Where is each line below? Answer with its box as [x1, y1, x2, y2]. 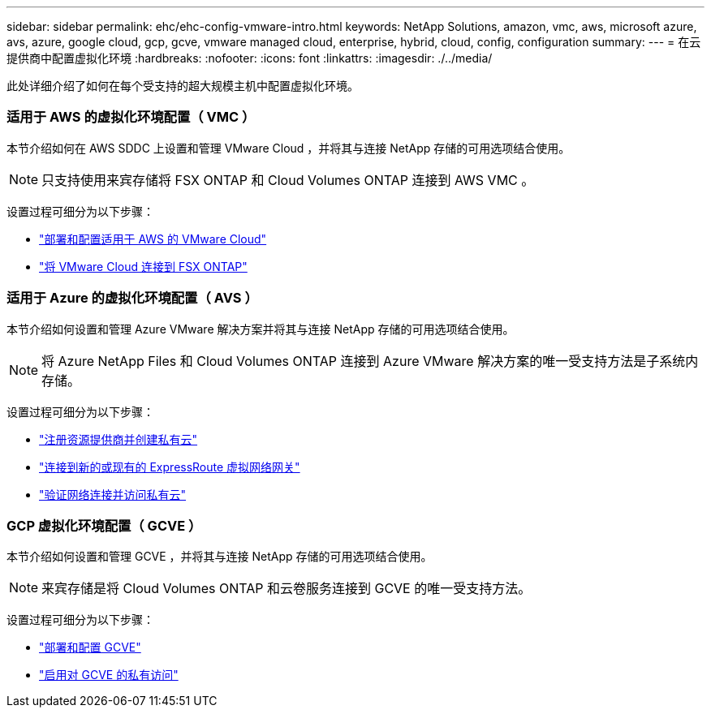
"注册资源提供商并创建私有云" [39, 432, 198, 446]
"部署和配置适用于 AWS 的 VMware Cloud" [39, 231, 267, 246]
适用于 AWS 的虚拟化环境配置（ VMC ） [6, 109, 256, 126]
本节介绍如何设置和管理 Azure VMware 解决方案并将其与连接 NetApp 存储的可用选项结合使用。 [6, 321, 515, 336]
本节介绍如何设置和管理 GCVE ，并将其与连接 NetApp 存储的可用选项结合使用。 [6, 549, 433, 564]
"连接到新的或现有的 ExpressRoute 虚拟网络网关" [39, 459, 300, 474]
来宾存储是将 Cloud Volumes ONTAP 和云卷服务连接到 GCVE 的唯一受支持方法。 [41, 580, 532, 597]
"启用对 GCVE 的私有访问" [39, 668, 179, 682]
